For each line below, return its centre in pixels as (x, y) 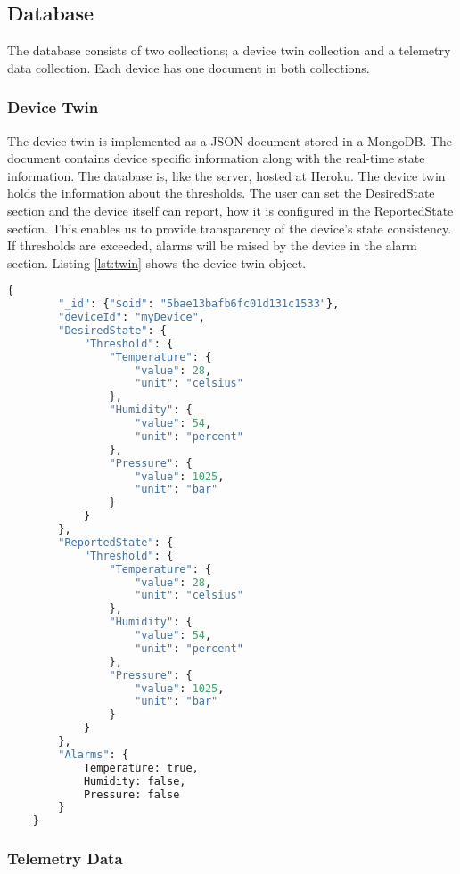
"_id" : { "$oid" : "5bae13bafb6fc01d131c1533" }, (199, 304)
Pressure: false (131, 794)
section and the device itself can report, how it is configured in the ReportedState (230, 210)
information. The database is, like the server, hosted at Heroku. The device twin (226, 175)
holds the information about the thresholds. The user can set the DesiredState (221, 193)
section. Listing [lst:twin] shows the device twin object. (157, 262)
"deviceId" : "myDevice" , (131, 318)
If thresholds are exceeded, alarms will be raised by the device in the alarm (212, 245)
